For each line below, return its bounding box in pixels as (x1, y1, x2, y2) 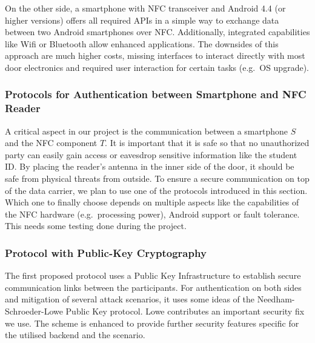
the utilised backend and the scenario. (5, 328, 145, 341)
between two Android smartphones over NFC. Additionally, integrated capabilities (5, 25, 310, 38)
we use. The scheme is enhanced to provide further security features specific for (5, 316, 299, 329)
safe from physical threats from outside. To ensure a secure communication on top (5, 172, 310, 185)
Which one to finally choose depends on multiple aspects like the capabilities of (5, 196, 299, 208)
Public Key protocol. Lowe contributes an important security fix (65, 305, 305, 318)
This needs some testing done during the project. (5, 219, 187, 232)
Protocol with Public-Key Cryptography (5, 245, 207, 260)
